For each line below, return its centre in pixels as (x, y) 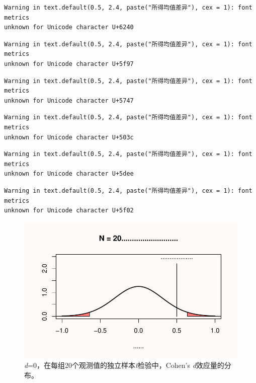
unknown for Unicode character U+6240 (69, 27)
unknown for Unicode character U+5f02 (69, 211)
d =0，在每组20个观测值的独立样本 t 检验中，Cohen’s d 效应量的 (124, 365)
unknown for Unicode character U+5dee (69, 174)
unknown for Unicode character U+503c (69, 137)
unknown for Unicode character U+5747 (69, 100)
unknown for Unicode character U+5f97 (69, 64)
